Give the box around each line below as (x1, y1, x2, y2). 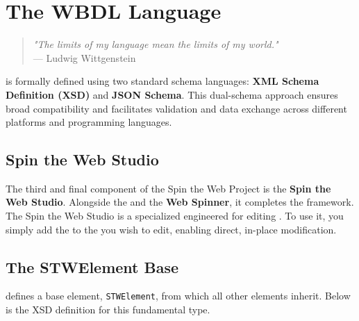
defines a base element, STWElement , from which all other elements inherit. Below (6, 288, 351, 303)
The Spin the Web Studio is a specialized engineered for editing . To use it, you (6, 208, 344, 223)
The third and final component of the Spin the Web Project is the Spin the (6, 181, 331, 195)
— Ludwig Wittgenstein (33, 50, 136, 65)
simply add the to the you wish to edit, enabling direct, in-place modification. (6, 222, 337, 236)
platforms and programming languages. (6, 115, 172, 129)
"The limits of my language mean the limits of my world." (33, 37, 278, 51)
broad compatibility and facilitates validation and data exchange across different (6, 101, 347, 115)
